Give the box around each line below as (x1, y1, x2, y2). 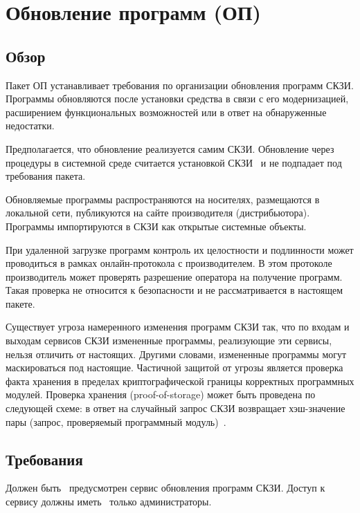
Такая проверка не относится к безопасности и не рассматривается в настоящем (6, 283, 343, 297)
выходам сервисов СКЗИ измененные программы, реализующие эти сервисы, (6, 333, 332, 348)
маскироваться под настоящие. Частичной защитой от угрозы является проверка (6, 360, 343, 375)
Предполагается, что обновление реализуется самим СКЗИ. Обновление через (6, 141, 334, 156)
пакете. (6, 296, 35, 310)
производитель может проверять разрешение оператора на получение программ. (6, 269, 343, 283)
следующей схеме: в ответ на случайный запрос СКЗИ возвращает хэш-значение (6, 401, 345, 416)
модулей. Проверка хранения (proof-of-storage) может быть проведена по (6, 387, 316, 402)
